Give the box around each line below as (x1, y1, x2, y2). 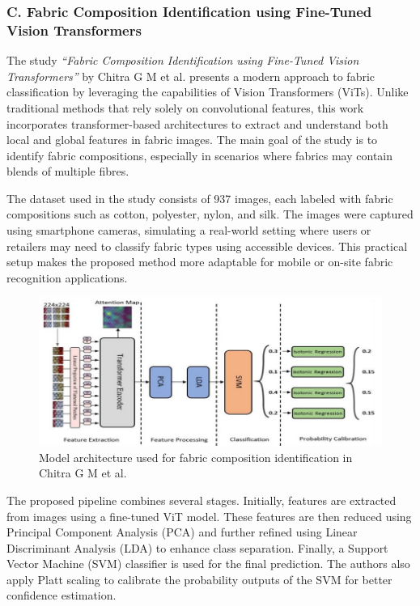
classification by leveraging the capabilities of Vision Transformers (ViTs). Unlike (6, 83, 409, 100)
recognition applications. (6, 269, 128, 286)
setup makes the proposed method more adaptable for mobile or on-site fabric (6, 253, 393, 270)
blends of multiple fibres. (6, 163, 129, 180)
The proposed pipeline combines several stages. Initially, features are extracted (6, 491, 397, 508)
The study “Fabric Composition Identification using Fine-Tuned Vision (6, 52, 359, 69)
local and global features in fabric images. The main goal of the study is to (6, 131, 378, 148)
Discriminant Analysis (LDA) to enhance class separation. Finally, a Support (6, 539, 388, 556)
